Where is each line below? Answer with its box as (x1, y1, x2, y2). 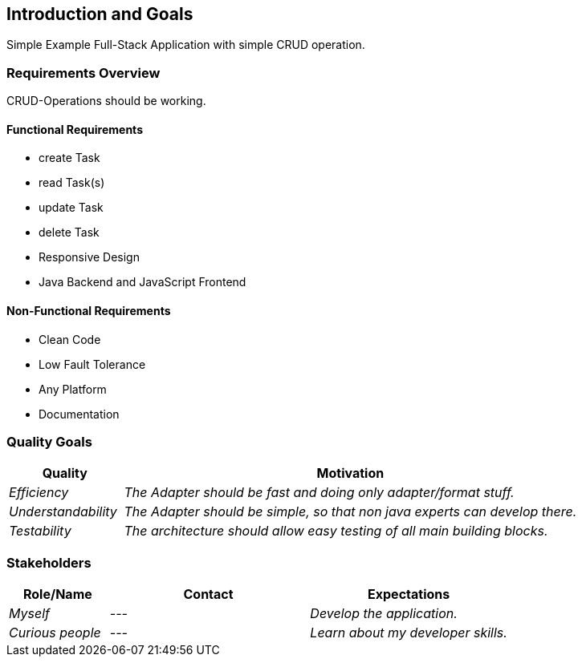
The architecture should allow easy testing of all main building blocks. (124, 523, 548, 540)
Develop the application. (310, 605, 458, 622)
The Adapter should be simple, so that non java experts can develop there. (124, 503, 577, 520)
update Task (39, 200, 104, 215)
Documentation (39, 406, 120, 421)
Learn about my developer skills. (310, 625, 507, 641)
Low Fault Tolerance (39, 357, 146, 371)
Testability (9, 523, 71, 540)
